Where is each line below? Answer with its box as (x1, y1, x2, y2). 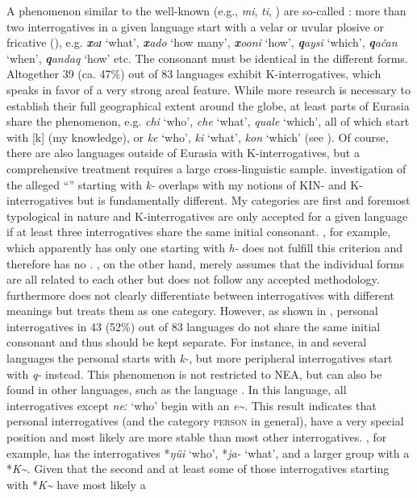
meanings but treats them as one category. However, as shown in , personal (6, 302, 378, 319)
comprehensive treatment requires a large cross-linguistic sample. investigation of (6, 160, 407, 176)
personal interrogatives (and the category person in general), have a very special (6, 413, 404, 430)
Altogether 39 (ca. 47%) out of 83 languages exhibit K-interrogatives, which (6, 65, 382, 82)
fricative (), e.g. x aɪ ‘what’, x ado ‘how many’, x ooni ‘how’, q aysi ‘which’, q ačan (6, 34, 398, 51)
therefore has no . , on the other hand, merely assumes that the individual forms (6, 255, 404, 272)
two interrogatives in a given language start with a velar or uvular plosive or (6, 18, 384, 35)
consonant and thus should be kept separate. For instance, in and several (6, 334, 367, 351)
